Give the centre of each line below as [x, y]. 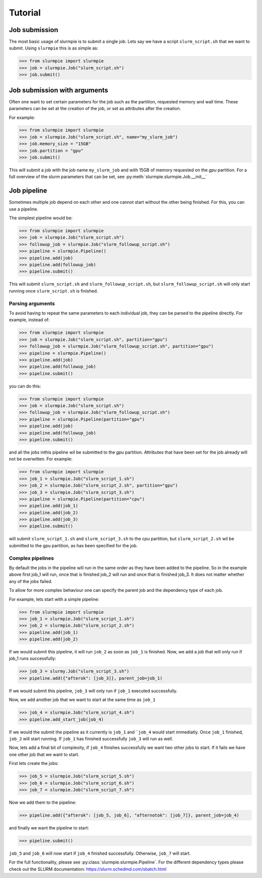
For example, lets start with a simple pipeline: [54, 599]
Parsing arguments [32, 303]
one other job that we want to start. [44, 754]
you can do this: [25, 386]
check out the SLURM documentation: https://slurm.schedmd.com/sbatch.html [88, 869]
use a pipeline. [24, 209]
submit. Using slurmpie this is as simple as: [54, 48]
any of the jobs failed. [31, 581]
